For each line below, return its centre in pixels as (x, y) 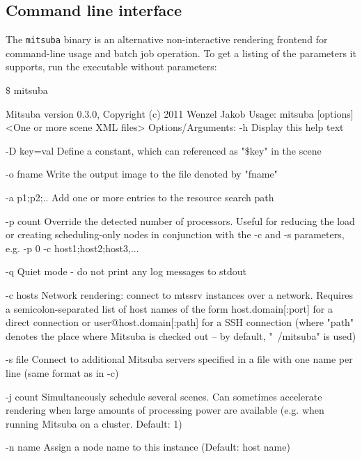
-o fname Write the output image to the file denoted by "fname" (142, 174)
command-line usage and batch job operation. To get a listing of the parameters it (181, 53)
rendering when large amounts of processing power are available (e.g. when (165, 410)
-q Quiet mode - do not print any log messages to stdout (126, 271)
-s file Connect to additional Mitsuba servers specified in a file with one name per (179, 359)
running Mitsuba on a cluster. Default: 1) (94, 423)
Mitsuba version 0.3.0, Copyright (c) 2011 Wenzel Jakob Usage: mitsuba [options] (180, 113)
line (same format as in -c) (62, 372)
